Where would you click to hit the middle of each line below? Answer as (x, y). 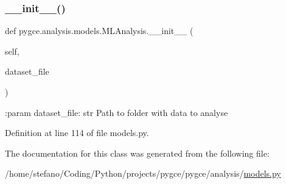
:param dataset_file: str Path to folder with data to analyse (117, 112)
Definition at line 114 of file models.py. (77, 133)
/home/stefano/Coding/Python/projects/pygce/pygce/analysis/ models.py (143, 173)
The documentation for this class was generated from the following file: (137, 153)
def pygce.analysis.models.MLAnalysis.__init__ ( (99, 31)
